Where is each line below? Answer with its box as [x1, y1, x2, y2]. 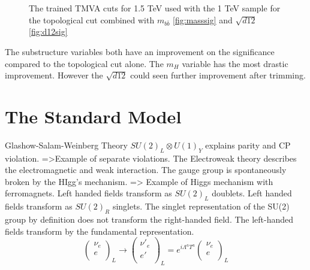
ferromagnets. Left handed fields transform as [5, 187, 172, 199]
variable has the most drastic [182, 57, 288, 69]
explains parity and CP [205, 138, 291, 151]
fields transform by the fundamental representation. [5, 225, 194, 237]
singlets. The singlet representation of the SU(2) [112, 200, 290, 213]
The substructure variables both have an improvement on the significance [5, 45, 275, 57]
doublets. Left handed [212, 187, 292, 199]
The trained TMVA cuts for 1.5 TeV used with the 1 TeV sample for [29, 2, 281, 14]
